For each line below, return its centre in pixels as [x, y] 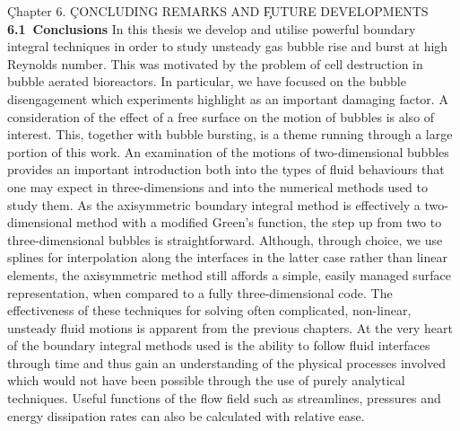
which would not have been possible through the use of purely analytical [206, 380]
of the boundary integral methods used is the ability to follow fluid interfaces [219, 345]
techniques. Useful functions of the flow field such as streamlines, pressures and [224, 398]
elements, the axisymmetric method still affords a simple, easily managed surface [229, 274]
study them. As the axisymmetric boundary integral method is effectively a [214, 204]
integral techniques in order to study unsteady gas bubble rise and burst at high [228, 46]
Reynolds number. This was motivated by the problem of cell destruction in [215, 63]
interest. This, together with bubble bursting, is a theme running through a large [230, 134]
